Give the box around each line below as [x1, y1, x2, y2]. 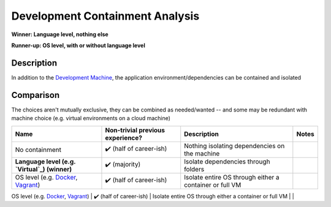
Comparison [11, 89, 60, 100]
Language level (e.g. [15, 157, 76, 165]
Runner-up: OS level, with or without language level [11, 42, 145, 49]
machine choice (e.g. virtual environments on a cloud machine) [11, 115, 171, 122]
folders [184, 165, 205, 173]
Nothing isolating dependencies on [184, 141, 285, 150]
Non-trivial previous [105, 126, 165, 134]
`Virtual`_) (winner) [15, 165, 72, 173]
